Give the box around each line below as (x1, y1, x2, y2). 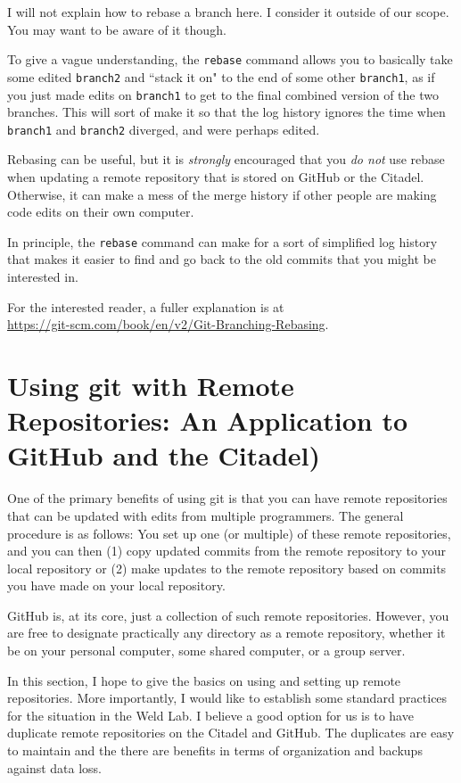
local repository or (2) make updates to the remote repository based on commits (7, 558, 447, 577)
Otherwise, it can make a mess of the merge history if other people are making (7, 185, 437, 203)
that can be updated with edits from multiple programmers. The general (7, 506, 404, 524)
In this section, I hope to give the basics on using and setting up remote (7, 671, 401, 689)
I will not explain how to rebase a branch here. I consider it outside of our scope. (7, 3, 449, 21)
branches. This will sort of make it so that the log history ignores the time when (7, 103, 446, 121)
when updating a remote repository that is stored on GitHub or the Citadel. (7, 168, 424, 185)
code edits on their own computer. (7, 202, 194, 221)
